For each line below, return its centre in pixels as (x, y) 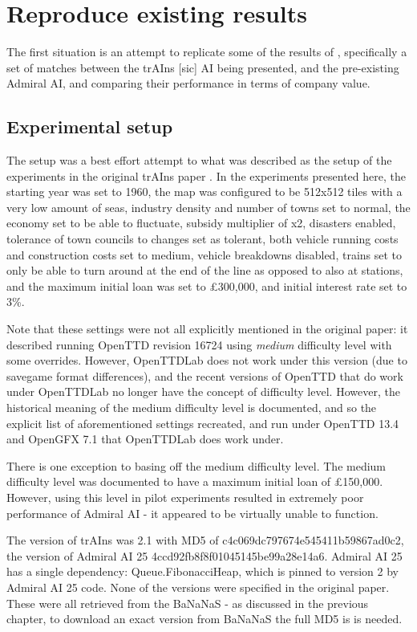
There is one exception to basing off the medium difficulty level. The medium (196, 465)
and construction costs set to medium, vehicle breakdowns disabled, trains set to (204, 254)
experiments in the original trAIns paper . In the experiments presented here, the (206, 175)
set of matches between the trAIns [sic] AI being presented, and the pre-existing (203, 67)
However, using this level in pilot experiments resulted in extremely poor (185, 497)
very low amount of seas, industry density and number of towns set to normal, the (208, 207)
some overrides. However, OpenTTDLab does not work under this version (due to (207, 360)
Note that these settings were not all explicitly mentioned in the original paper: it (207, 329)
